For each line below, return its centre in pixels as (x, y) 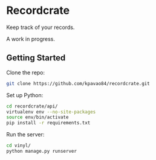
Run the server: (25, 135)
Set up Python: (25, 95)
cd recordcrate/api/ (32, 106)
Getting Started (36, 58)
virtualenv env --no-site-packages (51, 112)
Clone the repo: (26, 72)
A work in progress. (31, 39)
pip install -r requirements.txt (48, 123)
